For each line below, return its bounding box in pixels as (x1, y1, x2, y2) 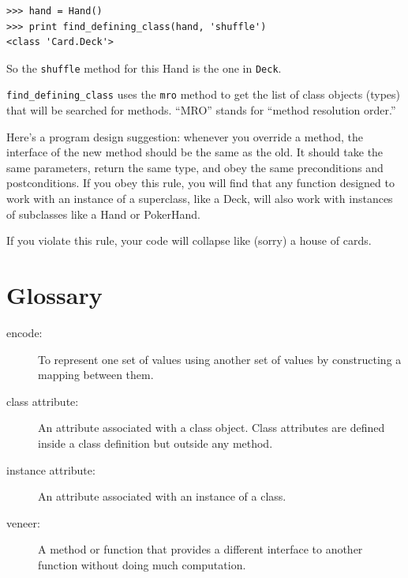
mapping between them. (38, 366, 154, 383)
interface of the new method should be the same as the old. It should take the (6, 144, 384, 160)
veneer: (6, 514, 40, 531)
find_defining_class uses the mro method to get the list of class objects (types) (6, 86, 401, 103)
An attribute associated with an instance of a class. (38, 488, 286, 505)
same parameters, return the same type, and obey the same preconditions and (6, 159, 384, 175)
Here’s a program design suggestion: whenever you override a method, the (6, 128, 364, 144)
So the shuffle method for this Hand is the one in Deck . (6, 59, 282, 76)
